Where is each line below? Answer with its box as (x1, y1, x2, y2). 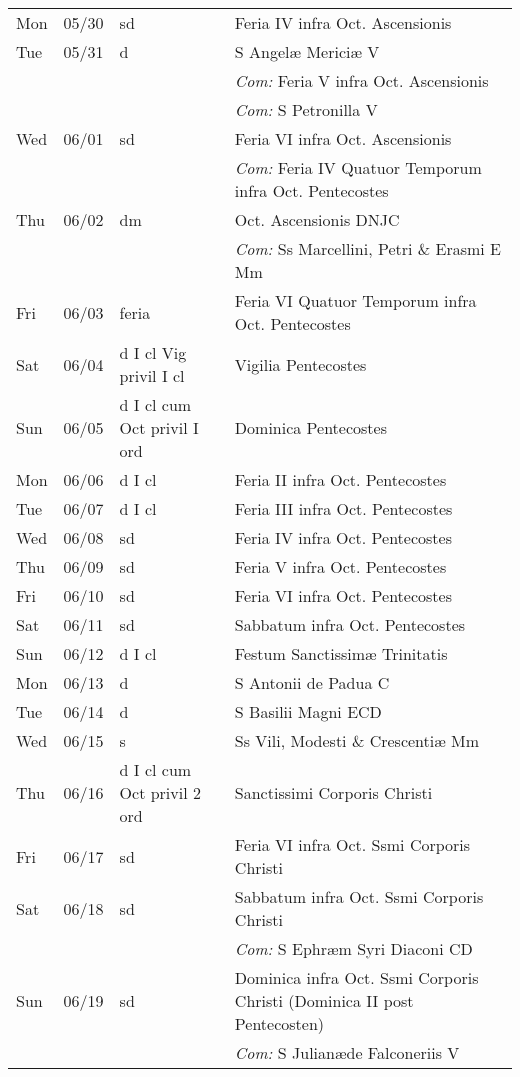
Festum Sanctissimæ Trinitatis (234, 642, 448, 665)
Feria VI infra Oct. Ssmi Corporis (234, 833, 471, 856)
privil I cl (119, 364, 185, 387)
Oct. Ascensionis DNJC (234, 208, 400, 231)
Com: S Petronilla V (234, 98, 378, 121)
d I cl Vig (119, 341, 187, 364)
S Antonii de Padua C (234, 671, 390, 694)
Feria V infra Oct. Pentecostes (234, 555, 447, 578)
